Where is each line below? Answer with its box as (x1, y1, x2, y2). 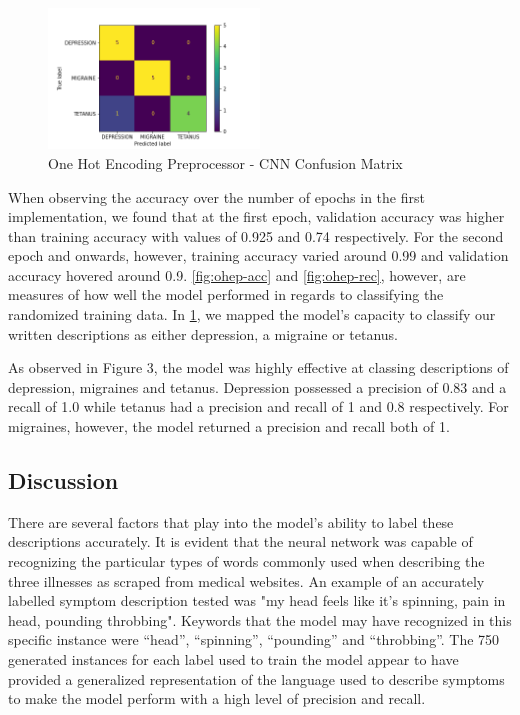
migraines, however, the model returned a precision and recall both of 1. (8, 416, 450, 437)
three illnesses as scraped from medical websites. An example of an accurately (8, 570, 485, 591)
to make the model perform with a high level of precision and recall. (8, 688, 426, 709)
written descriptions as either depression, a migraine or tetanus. (8, 323, 398, 344)
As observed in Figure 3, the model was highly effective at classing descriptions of (8, 357, 509, 378)
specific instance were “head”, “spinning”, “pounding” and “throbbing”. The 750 (8, 629, 500, 650)
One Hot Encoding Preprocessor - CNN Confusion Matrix (48, 152, 403, 173)
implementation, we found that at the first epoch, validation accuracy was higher (8, 206, 505, 227)
